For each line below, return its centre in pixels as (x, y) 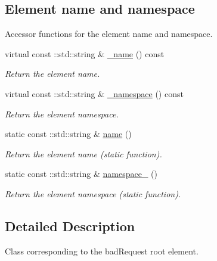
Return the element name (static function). (83, 153)
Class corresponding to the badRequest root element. (102, 251)
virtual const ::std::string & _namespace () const (94, 93)
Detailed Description (70, 226)
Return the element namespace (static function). (93, 193)
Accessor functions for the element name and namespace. (109, 34)
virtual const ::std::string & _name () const (85, 53)
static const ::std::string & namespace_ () (81, 174)
